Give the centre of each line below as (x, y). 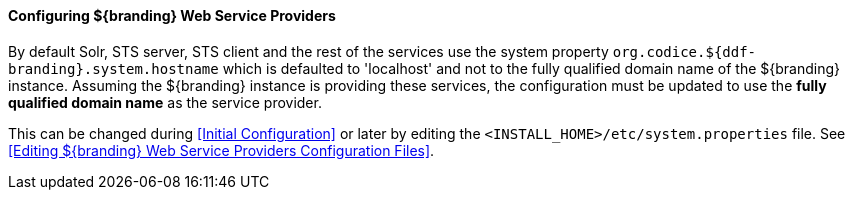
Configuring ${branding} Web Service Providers (172, 15)
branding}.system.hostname (113, 68)
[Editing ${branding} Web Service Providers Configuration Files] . (221, 150)
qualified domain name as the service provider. (165, 102)
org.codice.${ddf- (684, 51)
